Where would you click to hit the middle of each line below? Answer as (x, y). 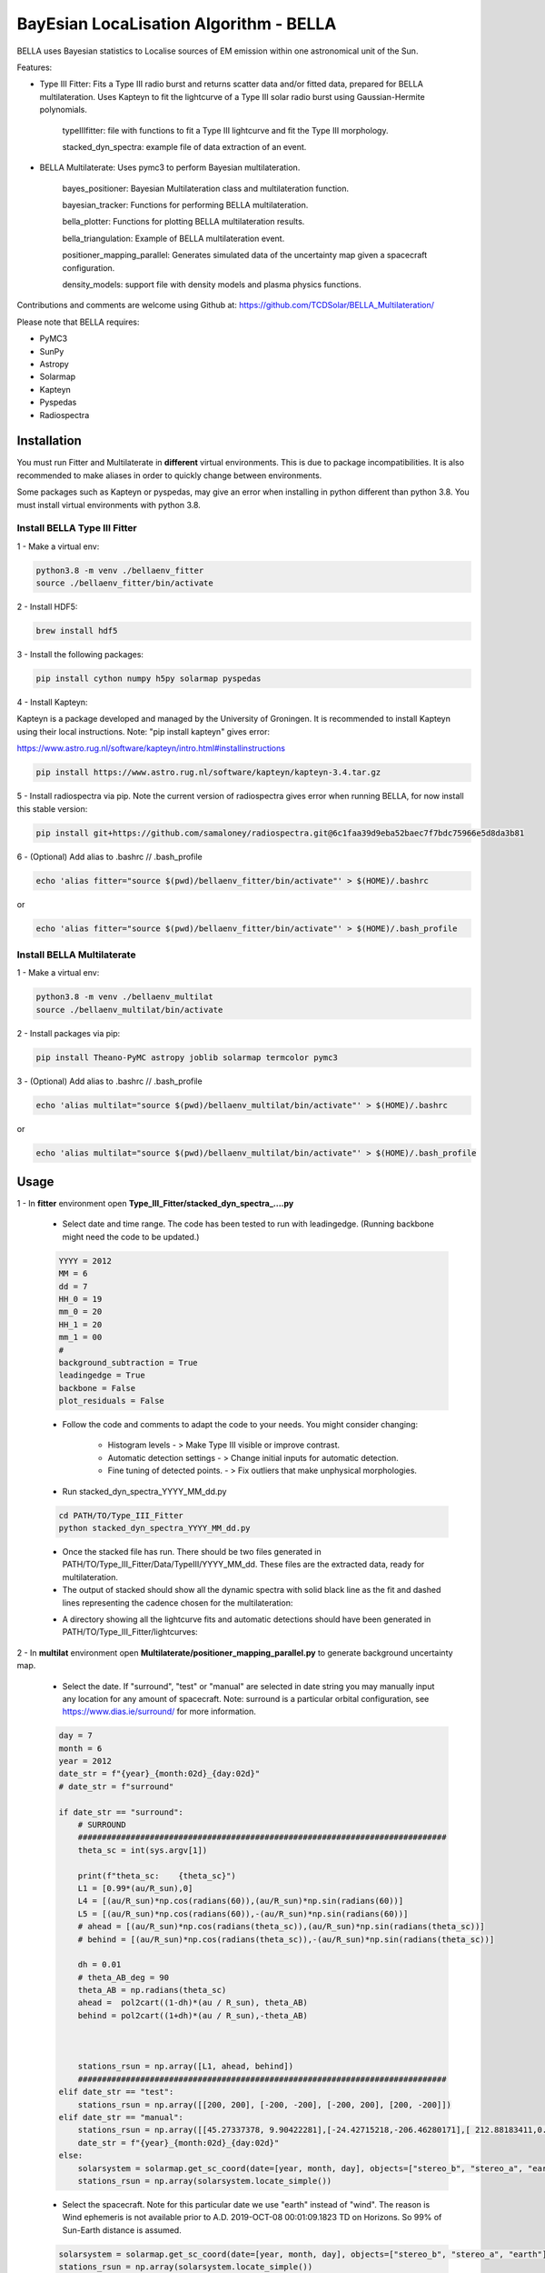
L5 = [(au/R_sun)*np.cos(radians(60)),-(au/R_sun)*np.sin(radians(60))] (243, 1913)
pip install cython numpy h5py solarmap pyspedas (149, 679)
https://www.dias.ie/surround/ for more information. (159, 1712)
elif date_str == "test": (116, 2092)
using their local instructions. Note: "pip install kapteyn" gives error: (144, 731)
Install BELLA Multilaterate (76, 955)
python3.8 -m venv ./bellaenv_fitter (120, 570)
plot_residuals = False (112, 1401)
